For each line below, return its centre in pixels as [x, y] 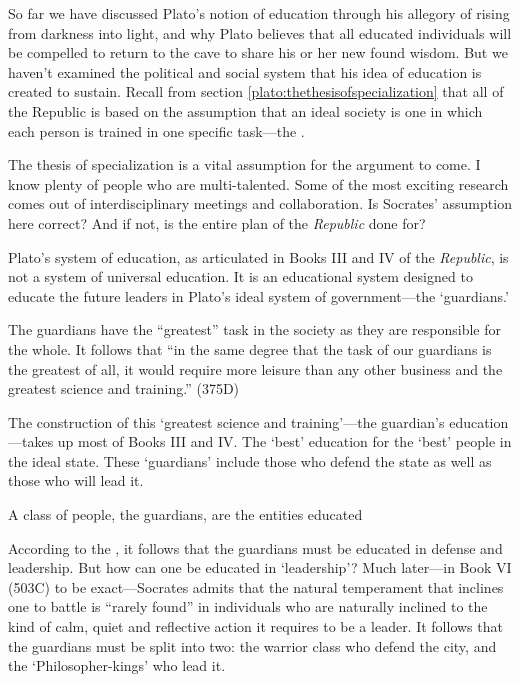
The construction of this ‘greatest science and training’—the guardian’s [226, 421]
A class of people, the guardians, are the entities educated [185, 514]
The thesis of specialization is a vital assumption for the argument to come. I [244, 164]
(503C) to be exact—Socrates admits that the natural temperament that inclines [256, 586]
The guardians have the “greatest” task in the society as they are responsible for [255, 329]
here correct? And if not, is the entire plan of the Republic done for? [217, 222]
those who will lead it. [76, 480]
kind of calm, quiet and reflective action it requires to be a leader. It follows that [255, 626]
